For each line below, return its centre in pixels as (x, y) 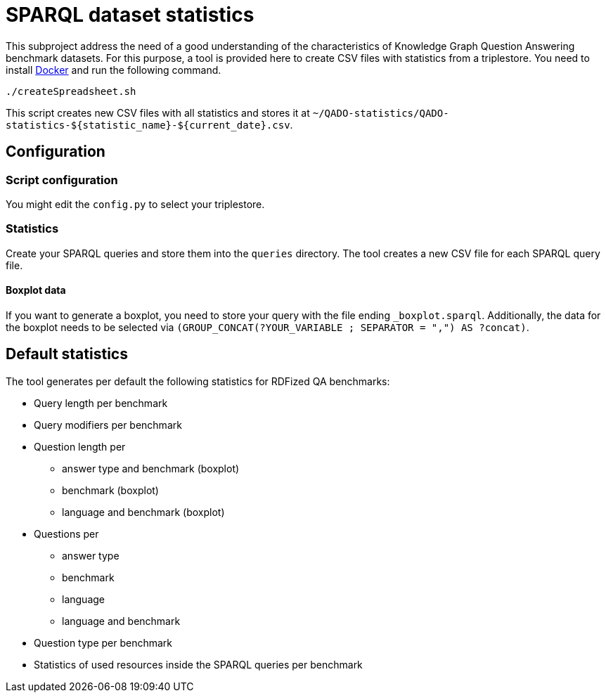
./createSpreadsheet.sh (71, 91)
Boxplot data (36, 290)
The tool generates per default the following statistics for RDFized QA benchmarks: (198, 381)
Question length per (80, 446)
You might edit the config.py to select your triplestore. (135, 204)
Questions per (66, 534)
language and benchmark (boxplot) (143, 512)
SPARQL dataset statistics (130, 15)
